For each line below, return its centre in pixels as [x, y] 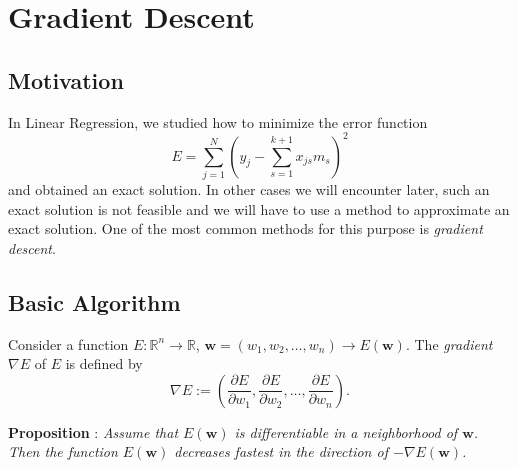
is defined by [104, 363]
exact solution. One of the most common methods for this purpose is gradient [245, 228]
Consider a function [68, 343]
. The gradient [449, 343]
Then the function [63, 451]
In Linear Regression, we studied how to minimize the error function [218, 121]
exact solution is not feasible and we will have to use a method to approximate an [259, 208]
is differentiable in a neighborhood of [346, 431]
